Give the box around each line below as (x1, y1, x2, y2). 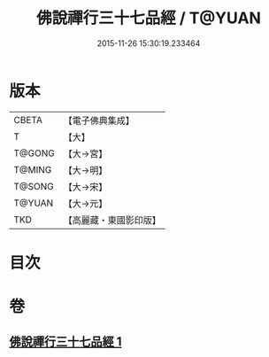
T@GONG (13, 147, 55, 159)
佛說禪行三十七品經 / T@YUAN (36, 8, 261, 28)
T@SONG (13, 180, 55, 192)
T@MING (13, 163, 52, 175)
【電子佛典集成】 (63, 114, 134, 127)
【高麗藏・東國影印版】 (63, 213, 161, 226)
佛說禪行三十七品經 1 (9, 334, 122, 350)
